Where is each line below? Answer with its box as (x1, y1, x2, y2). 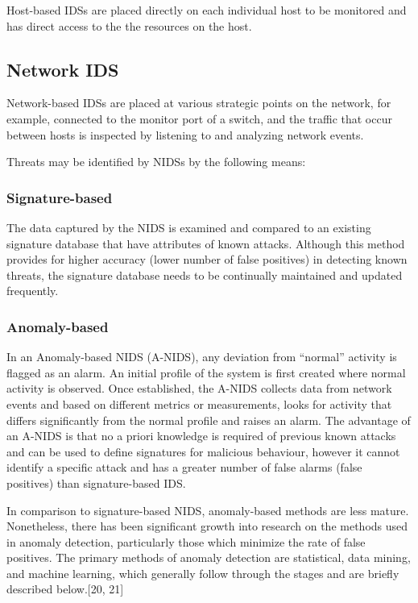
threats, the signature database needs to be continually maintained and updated (6, 266, 403, 283)
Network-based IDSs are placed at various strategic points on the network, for (6, 94, 391, 111)
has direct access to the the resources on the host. (6, 17, 252, 34)
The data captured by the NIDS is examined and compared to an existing (6, 218, 371, 235)
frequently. (6, 282, 59, 299)
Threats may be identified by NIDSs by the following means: (6, 153, 306, 170)
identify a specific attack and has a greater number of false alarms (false (6, 459, 362, 476)
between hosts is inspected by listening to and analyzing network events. (6, 126, 364, 143)
